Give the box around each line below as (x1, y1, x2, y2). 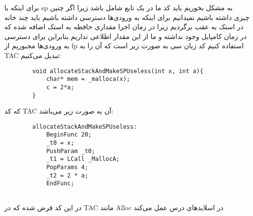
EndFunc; (46, 180, 75, 187)
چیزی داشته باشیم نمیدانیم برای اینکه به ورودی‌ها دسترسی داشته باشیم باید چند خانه (4, 12, 250, 22)
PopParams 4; (46, 164, 88, 171)
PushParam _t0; (46, 147, 96, 155)
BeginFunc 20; (46, 131, 92, 138)
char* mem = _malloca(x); (46, 76, 130, 83)
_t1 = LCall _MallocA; (46, 156, 120, 163)
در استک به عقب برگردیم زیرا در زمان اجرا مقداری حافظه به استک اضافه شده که (4, 21, 244, 32)
